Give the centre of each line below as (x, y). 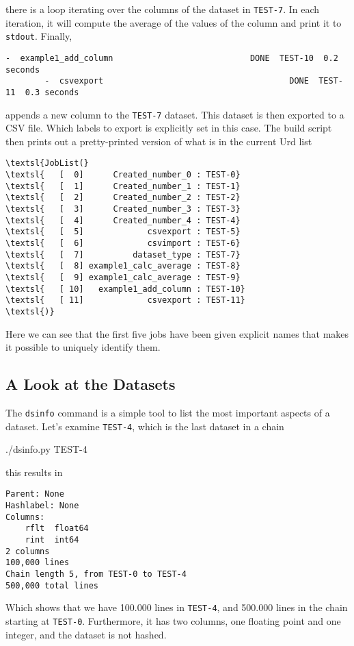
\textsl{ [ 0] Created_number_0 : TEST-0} (123, 175)
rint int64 (52, 540)
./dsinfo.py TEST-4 (46, 449)
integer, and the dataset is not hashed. (86, 634)
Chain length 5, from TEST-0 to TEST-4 (96, 574)
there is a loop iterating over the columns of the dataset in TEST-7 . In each (163, 9)
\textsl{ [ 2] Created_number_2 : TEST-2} (123, 198)
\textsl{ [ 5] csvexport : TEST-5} (123, 232)
